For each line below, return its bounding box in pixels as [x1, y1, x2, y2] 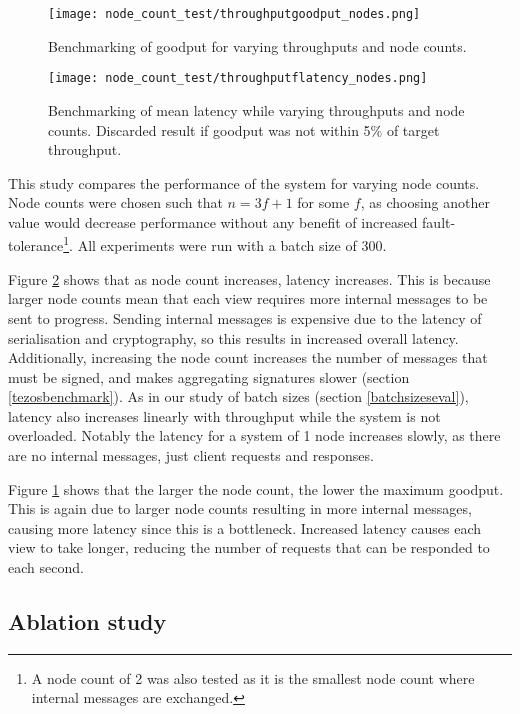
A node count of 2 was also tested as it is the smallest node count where [31, 667, 475, 688]
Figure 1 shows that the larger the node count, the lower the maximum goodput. [8, 478, 504, 499]
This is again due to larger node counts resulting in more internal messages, [8, 498, 472, 519]
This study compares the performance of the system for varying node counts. [8, 172, 480, 193]
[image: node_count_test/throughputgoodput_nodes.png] [48, 7, 421, 21]
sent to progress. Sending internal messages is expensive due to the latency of [8, 307, 482, 328]
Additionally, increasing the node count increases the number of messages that [8, 347, 488, 368]
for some [297, 192, 350, 213]
